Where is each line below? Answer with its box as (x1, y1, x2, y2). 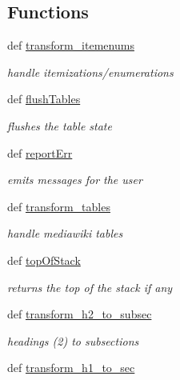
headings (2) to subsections (7, 332, 139, 349)
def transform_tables (7, 198, 110, 214)
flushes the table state (7, 117, 112, 134)
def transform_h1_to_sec (7, 359, 135, 376)
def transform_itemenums (7, 37, 134, 54)
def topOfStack (7, 251, 81, 268)
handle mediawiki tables (7, 225, 123, 242)
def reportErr (7, 144, 73, 161)
